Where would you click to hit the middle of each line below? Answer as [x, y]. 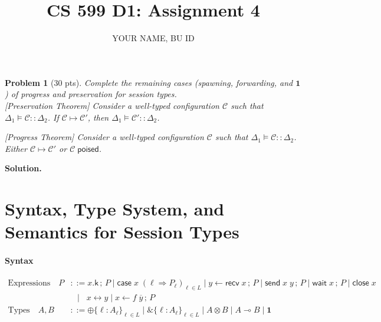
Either [16, 148]
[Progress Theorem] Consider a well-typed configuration [104, 137]
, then [98, 117]
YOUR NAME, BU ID [153, 38]
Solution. [23, 168]
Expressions [29, 283]
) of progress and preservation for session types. [91, 94]
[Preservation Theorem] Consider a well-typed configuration [112, 105]
